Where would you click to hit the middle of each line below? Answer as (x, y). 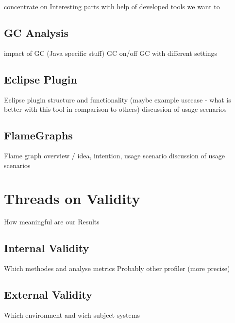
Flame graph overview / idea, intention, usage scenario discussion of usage (114, 155)
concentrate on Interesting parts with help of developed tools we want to (112, 6)
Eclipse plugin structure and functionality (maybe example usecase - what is (117, 99)
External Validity (48, 295)
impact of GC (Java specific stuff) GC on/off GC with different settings (111, 53)
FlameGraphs (38, 135)
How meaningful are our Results (52, 222)
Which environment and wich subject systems (72, 314)
